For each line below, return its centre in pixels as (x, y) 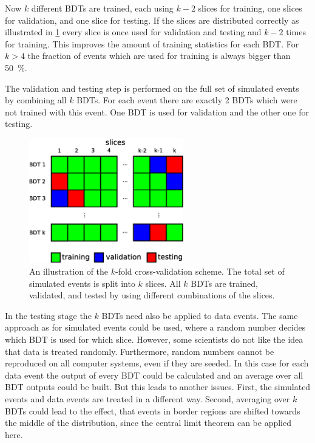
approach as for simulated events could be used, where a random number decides (155, 327)
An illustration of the (69, 271)
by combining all (36, 100)
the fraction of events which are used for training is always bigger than (159, 56)
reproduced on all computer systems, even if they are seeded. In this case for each (157, 363)
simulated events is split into (82, 283)
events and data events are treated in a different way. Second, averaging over (147, 398)
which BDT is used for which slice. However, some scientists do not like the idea (154, 339)
